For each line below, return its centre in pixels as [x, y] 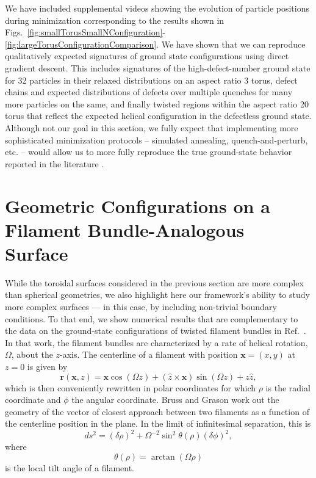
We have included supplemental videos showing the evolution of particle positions [157, 8]
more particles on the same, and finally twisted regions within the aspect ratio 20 [157, 103]
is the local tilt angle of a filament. [70, 468]
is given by [47, 366]
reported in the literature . [55, 163]
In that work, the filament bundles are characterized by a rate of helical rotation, [156, 342]
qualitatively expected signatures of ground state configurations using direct [147, 56]
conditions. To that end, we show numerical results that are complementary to [152, 318]
